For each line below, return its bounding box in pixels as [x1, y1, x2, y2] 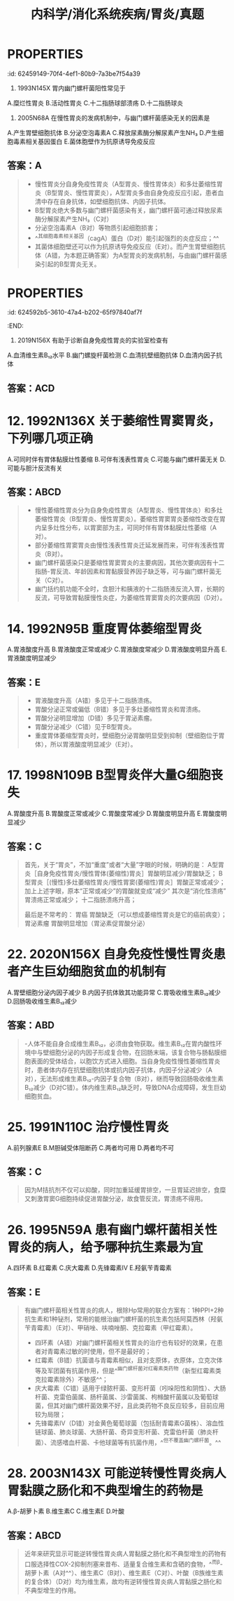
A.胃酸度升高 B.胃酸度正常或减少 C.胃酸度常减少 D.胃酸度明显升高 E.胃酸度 [7, 810, 221, 818]
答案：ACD [7, 382, 55, 394]
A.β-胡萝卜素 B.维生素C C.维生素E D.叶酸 [7, 1507, 124, 1516]
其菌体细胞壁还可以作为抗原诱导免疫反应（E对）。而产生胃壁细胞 [34, 242, 220, 251]
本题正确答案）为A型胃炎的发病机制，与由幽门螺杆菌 [69, 251, 221, 260]
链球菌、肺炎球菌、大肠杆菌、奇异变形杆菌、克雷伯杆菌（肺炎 [34, 1427, 213, 1436]
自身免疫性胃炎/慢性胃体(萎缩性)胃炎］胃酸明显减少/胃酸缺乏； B [36, 869, 224, 878]
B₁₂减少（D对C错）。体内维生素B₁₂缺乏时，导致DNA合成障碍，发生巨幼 [24, 1083, 226, 1091]
